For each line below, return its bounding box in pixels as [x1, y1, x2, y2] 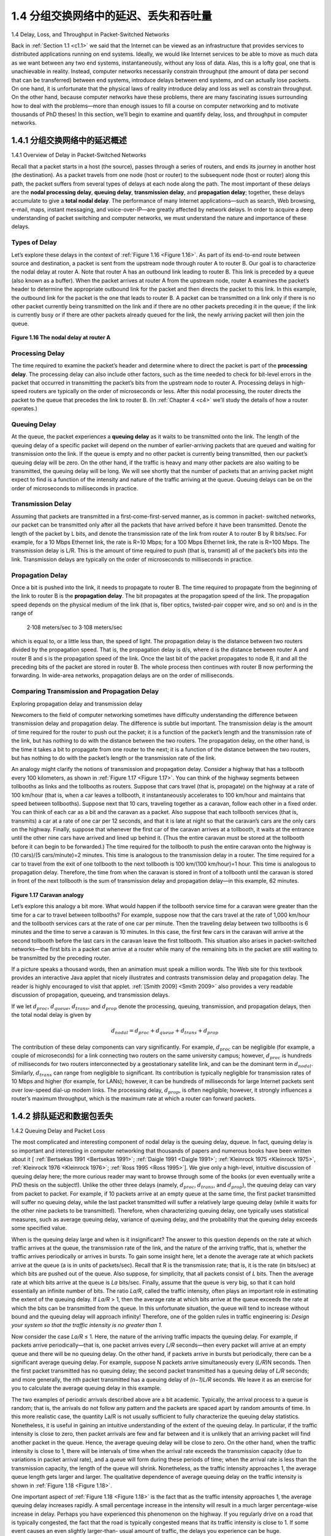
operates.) [11, 405, 38, 412]
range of [11, 609, 33, 617]
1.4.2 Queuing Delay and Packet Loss [11, 1127, 105, 1134]
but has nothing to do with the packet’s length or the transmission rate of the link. [11, 754, 216, 761]
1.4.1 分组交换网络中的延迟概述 [11, 135, 127, 146]
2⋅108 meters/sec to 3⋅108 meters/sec [26, 624, 123, 631]
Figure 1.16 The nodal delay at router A [11, 334, 111, 341]
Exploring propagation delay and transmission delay [11, 700, 143, 707]
